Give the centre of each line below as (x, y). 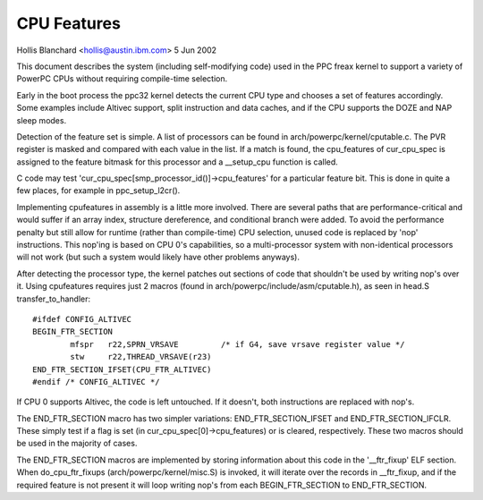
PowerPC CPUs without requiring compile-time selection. (122, 79)
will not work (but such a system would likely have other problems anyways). (158, 257)
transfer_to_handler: (54, 299)
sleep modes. (42, 120)
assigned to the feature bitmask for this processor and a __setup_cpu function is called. (178, 162)
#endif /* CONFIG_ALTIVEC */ (96, 381)
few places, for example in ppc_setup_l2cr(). (98, 191)
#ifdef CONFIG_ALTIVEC (82, 319)
